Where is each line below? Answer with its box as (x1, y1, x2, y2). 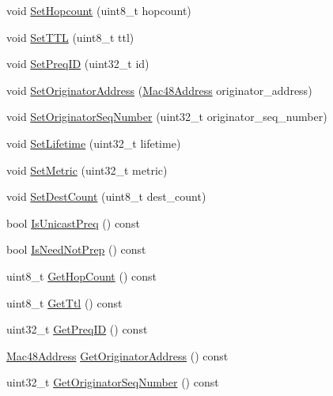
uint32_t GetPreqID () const (6, 321, 148, 338)
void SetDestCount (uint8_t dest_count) (6, 188, 206, 205)
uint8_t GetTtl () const (6, 294, 123, 311)
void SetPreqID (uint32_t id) (6, 55, 149, 72)
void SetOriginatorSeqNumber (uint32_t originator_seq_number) (6, 108, 327, 125)
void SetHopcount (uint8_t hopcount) (6, 2, 191, 18)
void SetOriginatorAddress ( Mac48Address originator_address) (6, 81, 312, 98)
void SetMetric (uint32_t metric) (6, 161, 168, 178)
